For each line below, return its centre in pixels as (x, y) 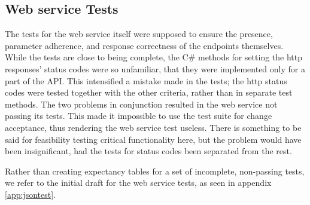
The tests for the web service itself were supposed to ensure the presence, (139, 34)
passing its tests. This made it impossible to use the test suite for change (139, 116)
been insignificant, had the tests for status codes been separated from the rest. (148, 151)
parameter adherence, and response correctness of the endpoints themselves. (144, 45)
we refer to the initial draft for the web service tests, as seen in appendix (138, 183)
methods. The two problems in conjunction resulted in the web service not (141, 104)
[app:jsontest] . (30, 194)
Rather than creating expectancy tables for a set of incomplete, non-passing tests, (155, 171)
